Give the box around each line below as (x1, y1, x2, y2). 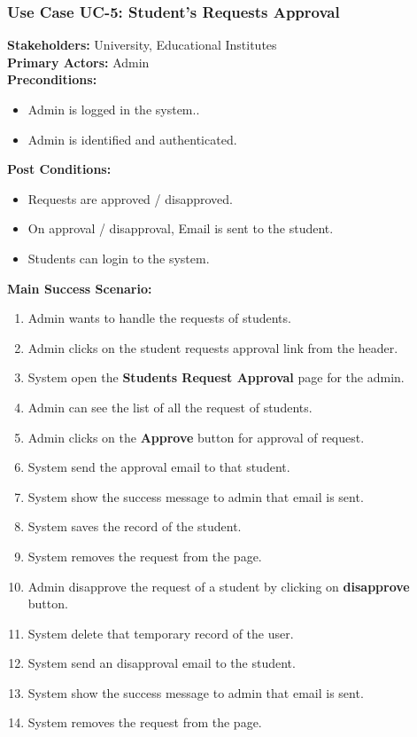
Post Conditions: (7, 160, 112, 178)
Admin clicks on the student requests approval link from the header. (27, 338, 398, 357)
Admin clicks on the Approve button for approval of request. (27, 427, 365, 446)
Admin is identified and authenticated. (27, 129, 237, 148)
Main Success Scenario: (7, 278, 152, 297)
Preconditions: (7, 70, 97, 89)
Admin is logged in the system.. (27, 100, 200, 118)
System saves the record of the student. (27, 517, 242, 536)
